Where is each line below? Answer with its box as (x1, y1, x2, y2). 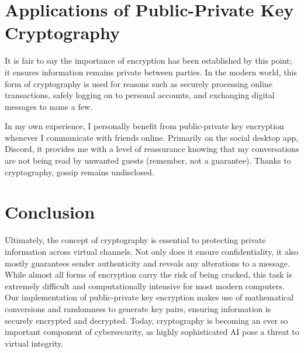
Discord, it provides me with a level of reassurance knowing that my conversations (5, 143, 299, 155)
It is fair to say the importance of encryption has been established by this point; (5, 54, 292, 67)
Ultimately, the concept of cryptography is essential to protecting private (5, 234, 266, 246)
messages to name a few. (5, 100, 92, 112)
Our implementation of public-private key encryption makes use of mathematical (5, 291, 294, 303)
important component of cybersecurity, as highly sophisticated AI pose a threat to (5, 326, 299, 338)
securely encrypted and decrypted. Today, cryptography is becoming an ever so (5, 314, 288, 326)
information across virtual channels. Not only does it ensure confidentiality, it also (5, 245, 299, 257)
